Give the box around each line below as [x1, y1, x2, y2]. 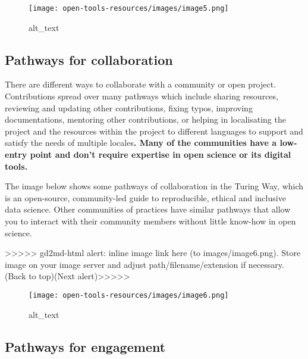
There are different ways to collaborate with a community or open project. [5, 78, 276, 90]
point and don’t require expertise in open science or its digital [30, 148, 291, 161]
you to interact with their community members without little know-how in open [5, 214, 296, 227]
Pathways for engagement [5, 337, 166, 355]
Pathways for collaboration [5, 50, 173, 68]
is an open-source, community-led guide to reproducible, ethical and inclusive [5, 191, 286, 204]
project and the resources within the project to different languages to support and [5, 124, 303, 137]
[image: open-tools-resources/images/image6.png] [29, 291, 229, 299]
